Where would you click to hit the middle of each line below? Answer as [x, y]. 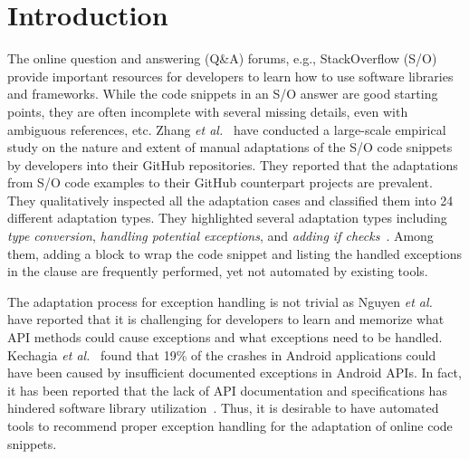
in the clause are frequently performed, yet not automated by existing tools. [218, 271]
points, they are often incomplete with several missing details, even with [208, 111]
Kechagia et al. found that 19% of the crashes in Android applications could [222, 354]
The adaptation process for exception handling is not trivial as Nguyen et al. [220, 301]
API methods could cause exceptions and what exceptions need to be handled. [225, 337]
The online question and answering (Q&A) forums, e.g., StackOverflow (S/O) [222, 58]
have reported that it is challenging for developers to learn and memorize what [226, 319]
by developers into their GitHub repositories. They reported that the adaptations [233, 164]
